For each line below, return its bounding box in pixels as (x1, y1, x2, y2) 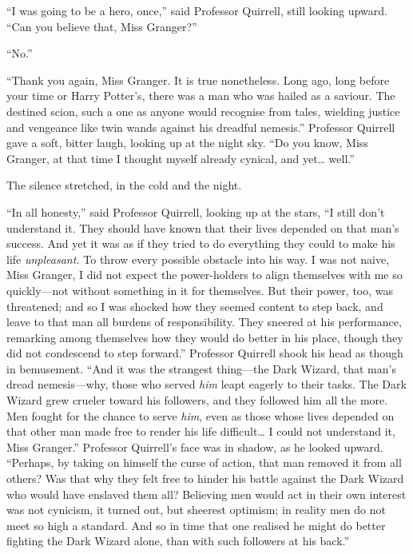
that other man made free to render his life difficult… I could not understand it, (6, 423, 395, 440)
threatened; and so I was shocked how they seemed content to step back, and (6, 297, 383, 314)
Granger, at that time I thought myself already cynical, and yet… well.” (6, 149, 355, 166)
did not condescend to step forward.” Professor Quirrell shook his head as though (6, 345, 403, 361)
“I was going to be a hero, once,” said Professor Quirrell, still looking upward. (6, 2, 387, 18)
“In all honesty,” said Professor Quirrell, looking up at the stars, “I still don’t (6, 203, 385, 220)
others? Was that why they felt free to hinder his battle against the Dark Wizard (6, 470, 404, 487)
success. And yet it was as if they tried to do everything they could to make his (6, 235, 395, 252)
